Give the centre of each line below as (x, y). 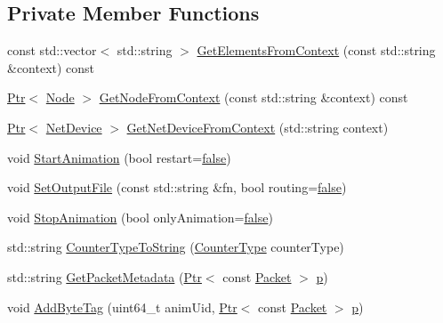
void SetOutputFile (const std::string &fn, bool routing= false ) (177, 187)
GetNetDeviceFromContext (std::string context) (258, 127)
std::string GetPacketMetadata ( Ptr (105, 276)
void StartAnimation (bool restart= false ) (119, 157)
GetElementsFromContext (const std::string (316, 50)
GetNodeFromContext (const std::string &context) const (254, 97)
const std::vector (52, 50)
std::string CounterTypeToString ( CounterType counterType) (176, 247)
